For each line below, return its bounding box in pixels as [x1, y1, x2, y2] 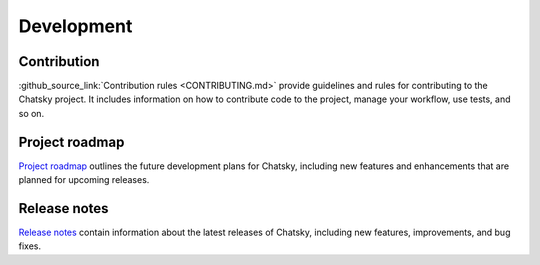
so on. [18, 107, 45, 119]
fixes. [18, 240, 42, 252]
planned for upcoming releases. [18, 174, 150, 186]
